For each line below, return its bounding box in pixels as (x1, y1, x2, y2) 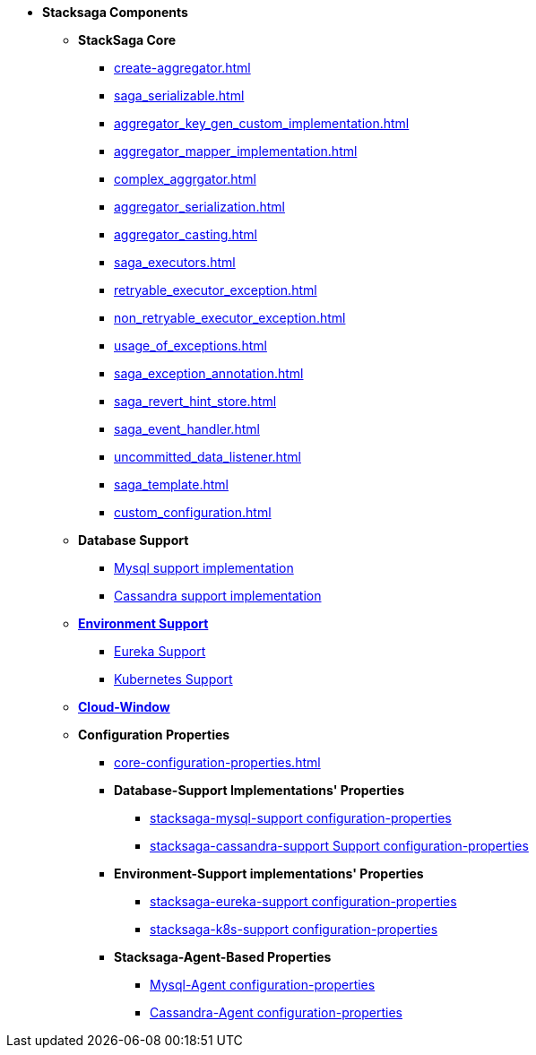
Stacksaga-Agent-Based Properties (114, 949, 332, 964)
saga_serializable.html (114, 88, 245, 103)
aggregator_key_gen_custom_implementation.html (114, 116, 410, 131)
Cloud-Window (78, 699, 170, 714)
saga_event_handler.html (114, 421, 260, 437)
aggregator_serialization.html (114, 199, 285, 214)
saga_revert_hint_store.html (114, 393, 277, 409)
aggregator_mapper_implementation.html (114, 143, 358, 159)
